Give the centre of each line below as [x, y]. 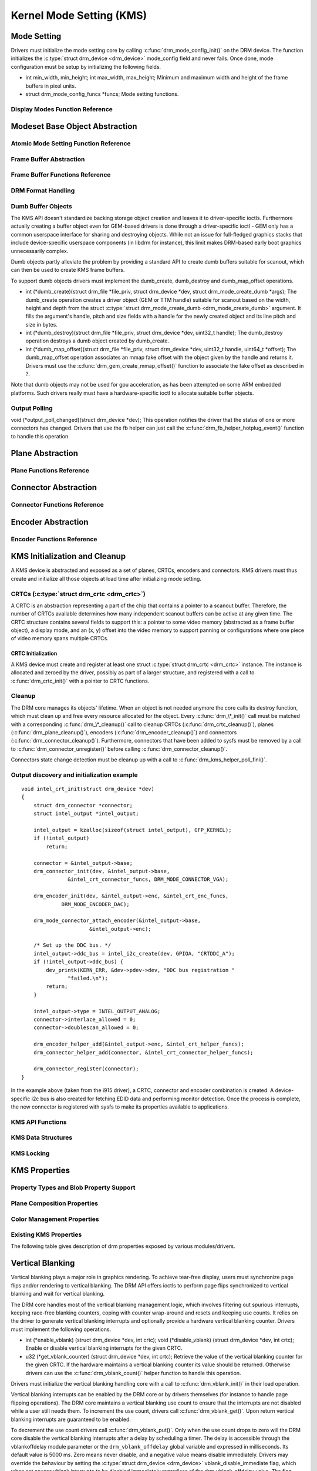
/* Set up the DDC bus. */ [72, 945]
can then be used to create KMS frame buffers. [68, 270]
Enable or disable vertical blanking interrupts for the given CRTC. [104, 1348]
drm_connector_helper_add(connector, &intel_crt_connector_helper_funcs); [143, 1052]
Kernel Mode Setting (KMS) [79, 15]
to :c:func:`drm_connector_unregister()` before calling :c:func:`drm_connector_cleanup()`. [119, 749]
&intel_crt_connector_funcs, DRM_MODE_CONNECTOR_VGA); [148, 879]
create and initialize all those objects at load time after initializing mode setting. [106, 578]
